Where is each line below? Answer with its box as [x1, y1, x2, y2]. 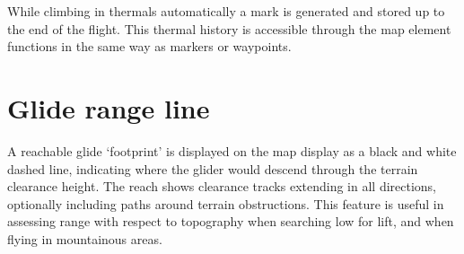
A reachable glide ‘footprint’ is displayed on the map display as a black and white [7, 141, 457, 160]
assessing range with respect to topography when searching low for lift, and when [7, 212, 454, 231]
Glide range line [7, 89, 210, 126]
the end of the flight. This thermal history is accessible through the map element [7, 19, 451, 38]
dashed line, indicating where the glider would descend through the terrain [7, 159, 418, 178]
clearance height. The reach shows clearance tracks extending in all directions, [7, 177, 437, 196]
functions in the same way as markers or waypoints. [7, 37, 292, 56]
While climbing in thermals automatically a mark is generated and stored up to [7, 2, 445, 20]
